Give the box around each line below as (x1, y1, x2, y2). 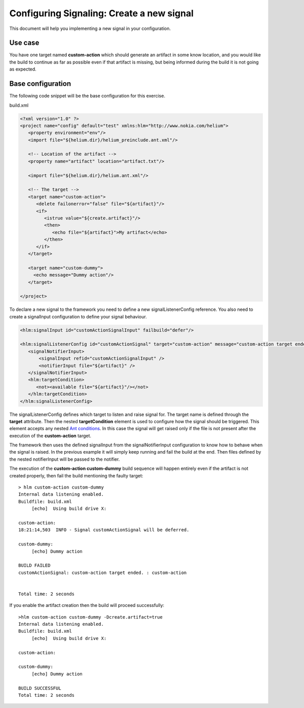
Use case (9, 39, 40, 47)
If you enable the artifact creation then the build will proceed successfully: (9, 602, 165, 608)
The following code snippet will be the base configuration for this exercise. (9, 93, 166, 99)
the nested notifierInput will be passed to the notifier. (9, 456, 120, 462)
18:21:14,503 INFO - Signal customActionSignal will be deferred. (18, 527, 189, 533)
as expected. (9, 66, 36, 72)
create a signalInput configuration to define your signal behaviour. (9, 313, 147, 319)
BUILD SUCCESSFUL (18, 685, 61, 691)
